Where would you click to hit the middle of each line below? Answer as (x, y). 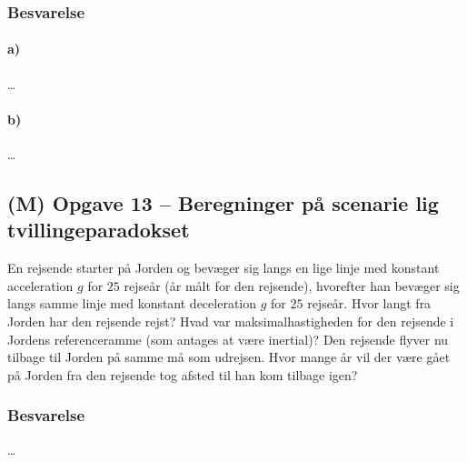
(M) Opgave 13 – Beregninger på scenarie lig (223, 203)
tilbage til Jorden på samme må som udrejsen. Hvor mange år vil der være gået (229, 357)
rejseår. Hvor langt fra (369, 303)
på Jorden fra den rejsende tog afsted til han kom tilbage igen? (183, 374)
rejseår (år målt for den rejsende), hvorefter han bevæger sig (292, 285)
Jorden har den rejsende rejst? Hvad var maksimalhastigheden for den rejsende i (231, 321)
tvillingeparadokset (99, 230)
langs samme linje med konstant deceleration (132, 303)
